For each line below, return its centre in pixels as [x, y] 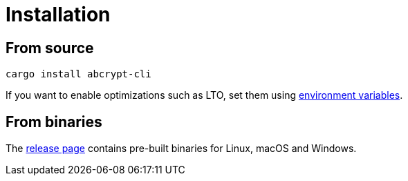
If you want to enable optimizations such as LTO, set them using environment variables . [204, 95]
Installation [58, 15]
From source [50, 48]
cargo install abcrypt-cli [78, 74]
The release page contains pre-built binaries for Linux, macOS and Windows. [181, 149]
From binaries [54, 122]
